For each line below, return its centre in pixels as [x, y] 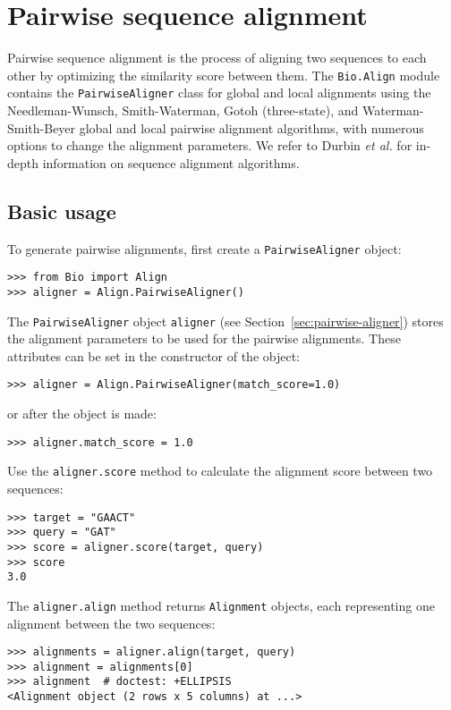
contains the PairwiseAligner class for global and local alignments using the [219, 93]
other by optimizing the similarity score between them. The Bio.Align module [224, 75]
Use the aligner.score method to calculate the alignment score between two [220, 471]
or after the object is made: [82, 414]
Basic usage [62, 211]
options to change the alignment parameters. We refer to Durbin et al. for [210, 145]
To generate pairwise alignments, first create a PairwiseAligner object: [204, 248]
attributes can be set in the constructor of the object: [154, 355]
